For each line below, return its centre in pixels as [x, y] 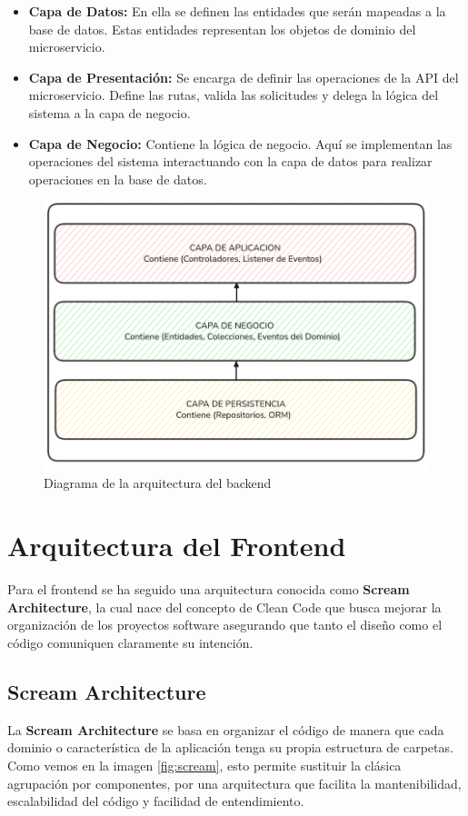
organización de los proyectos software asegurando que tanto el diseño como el [225, 625]
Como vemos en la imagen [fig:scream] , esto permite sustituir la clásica [204, 765]
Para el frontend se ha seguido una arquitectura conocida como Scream [209, 589]
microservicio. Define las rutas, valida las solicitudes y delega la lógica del [234, 95]
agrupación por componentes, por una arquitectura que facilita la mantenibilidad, [234, 783]
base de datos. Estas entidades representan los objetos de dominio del [222, 29]
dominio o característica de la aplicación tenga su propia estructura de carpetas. [230, 747]
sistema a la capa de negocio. [110, 112]
